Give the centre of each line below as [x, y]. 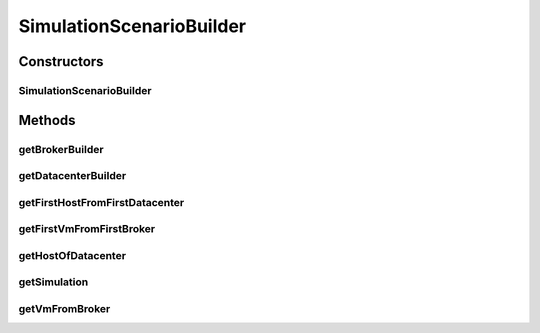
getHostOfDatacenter [72, 255]
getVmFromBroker [64, 308]
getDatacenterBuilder [72, 176]
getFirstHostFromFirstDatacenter [101, 202]
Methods [47, 120]
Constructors [61, 61]
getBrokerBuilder [61, 149]
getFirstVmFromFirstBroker [86, 229]
